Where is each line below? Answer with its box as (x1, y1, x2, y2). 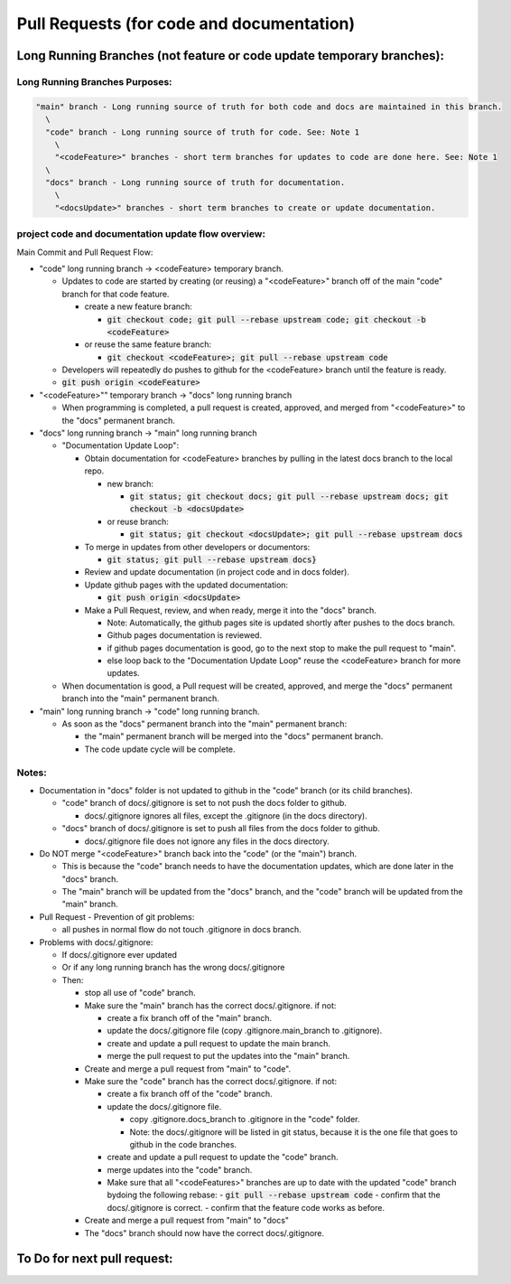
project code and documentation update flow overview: (16, 228, 266, 240)
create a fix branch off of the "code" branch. (107, 1089, 273, 1100)
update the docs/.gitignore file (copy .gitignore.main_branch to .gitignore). (107, 1026, 383, 1036)
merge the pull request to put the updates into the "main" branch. (107, 1051, 350, 1062)
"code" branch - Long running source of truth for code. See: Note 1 (45, 127, 360, 137)
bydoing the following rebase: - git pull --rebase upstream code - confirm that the (107, 1189, 441, 1201)
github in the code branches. (129, 1139, 237, 1149)
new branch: (107, 478, 153, 489)
